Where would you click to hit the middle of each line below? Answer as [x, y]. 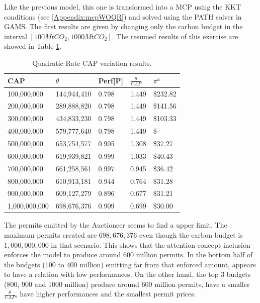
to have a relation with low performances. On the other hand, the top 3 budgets [127, 274]
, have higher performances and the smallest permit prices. [106, 294]
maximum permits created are [51, 234]
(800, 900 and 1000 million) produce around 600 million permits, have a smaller [127, 284]
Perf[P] [111, 80]
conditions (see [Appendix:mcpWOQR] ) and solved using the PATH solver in [123, 16]
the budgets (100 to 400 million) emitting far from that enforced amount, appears [130, 264]
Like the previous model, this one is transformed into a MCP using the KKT [123, 7]
